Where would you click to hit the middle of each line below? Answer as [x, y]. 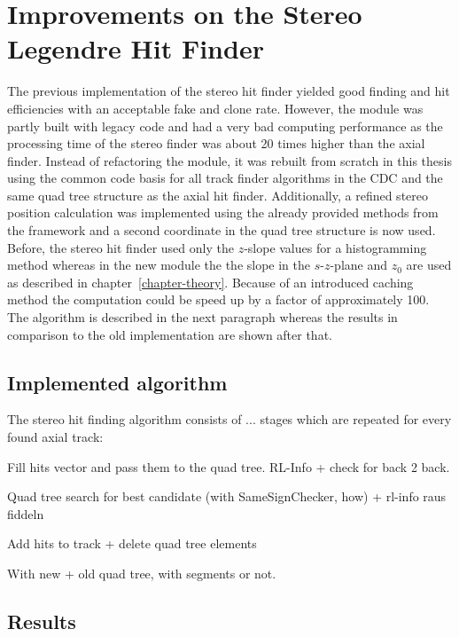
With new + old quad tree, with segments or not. [142, 573]
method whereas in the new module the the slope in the [159, 265]
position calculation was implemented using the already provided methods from [223, 212]
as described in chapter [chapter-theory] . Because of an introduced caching [210, 282]
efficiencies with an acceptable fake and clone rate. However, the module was [215, 108]
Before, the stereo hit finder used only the [121, 247]
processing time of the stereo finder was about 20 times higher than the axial [216, 143]
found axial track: [55, 437]
